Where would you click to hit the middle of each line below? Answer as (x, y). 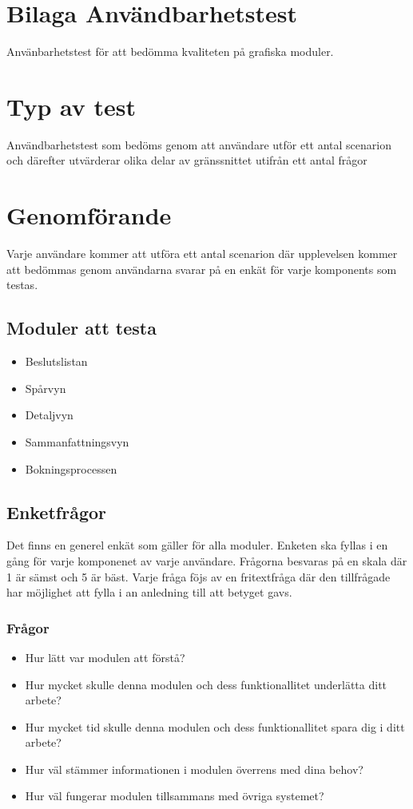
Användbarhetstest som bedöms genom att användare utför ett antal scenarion (199, 144)
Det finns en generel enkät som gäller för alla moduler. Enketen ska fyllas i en (197, 545)
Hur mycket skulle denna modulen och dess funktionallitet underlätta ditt (206, 684)
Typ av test (71, 106)
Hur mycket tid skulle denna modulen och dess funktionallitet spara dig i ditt (215, 726)
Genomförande (89, 215)
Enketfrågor (56, 512)
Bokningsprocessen (71, 468)
